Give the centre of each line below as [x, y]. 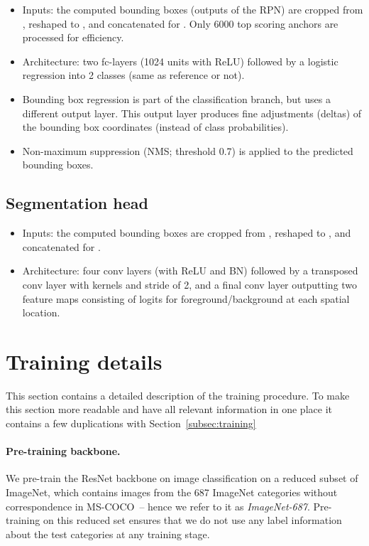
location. [41, 312]
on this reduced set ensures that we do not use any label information [192, 520]
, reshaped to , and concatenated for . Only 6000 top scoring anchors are [180, 23]
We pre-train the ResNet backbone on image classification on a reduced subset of [182, 478]
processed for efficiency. [73, 37]
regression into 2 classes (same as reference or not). [133, 75]
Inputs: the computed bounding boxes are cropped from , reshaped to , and [187, 233]
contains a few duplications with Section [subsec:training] [131, 423]
